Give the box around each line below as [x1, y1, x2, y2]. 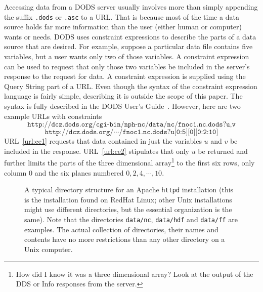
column [4, 167, 27, 178]
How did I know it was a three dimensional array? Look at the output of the [16, 268, 253, 279]
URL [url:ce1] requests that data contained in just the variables [4, 136, 202, 146]
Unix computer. [24, 243, 73, 254]
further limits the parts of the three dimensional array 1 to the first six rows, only [4, 156, 255, 168]
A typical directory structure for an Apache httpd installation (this [24, 184, 234, 195]
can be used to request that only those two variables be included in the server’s [4, 61, 250, 71]
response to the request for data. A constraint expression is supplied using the [4, 71, 246, 81]
